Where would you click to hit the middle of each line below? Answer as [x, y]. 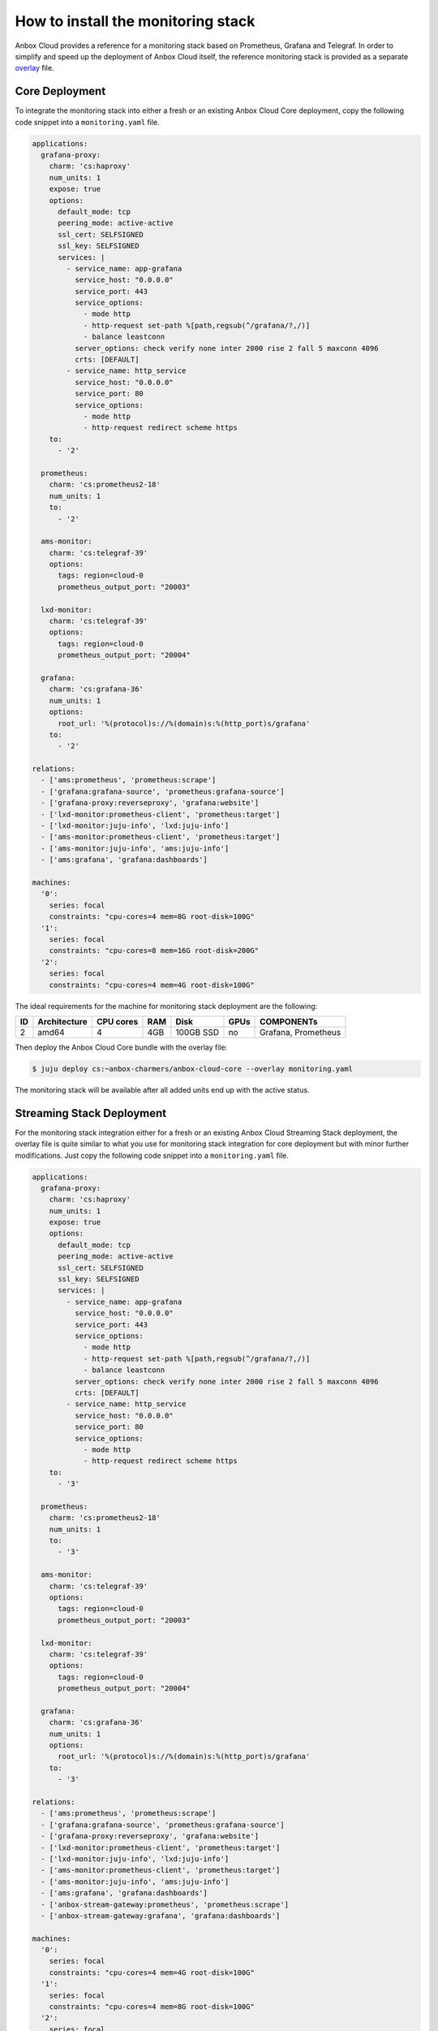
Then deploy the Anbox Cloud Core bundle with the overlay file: [121, 1047]
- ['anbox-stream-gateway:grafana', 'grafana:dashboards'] [161, 1916]
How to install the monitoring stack [135, 21]
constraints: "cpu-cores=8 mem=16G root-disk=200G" [154, 951]
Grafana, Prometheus [301, 1032]
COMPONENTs [289, 1021]
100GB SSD [198, 1032]
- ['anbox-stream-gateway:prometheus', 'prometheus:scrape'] [165, 1904]
